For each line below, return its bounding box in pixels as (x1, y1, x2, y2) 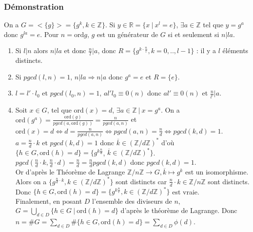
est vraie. (172, 186, 199, 196)
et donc (64, 45, 86, 56)
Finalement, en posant (15, 195, 82, 206)
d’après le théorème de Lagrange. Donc (120, 205, 237, 215)
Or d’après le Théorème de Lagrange (15, 166, 125, 176)
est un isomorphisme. (185, 166, 249, 176)
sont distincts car (116, 176, 167, 186)
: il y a (196, 45, 216, 56)
